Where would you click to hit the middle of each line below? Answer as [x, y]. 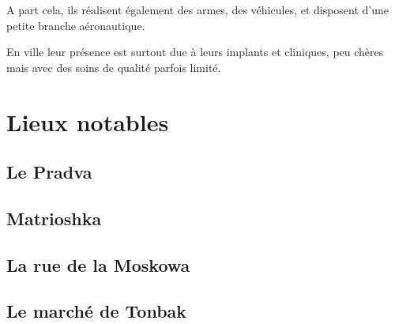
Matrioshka [54, 218]
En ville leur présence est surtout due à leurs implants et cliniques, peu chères [195, 52]
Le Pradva [49, 172]
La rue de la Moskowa [98, 264]
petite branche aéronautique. [76, 25]
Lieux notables [88, 121]
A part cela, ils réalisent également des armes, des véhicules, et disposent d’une [198, 9]
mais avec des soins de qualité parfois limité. [114, 67]
